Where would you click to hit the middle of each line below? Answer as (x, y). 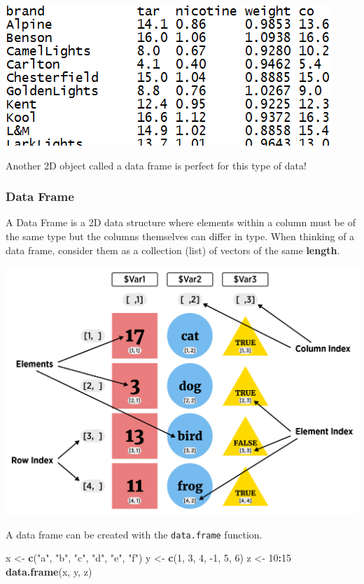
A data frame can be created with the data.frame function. (134, 534)
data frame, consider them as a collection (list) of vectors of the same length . (173, 250)
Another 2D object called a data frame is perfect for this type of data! (156, 165)
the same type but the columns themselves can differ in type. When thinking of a (180, 236)
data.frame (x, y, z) (49, 571)
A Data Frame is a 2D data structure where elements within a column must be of (181, 222)
